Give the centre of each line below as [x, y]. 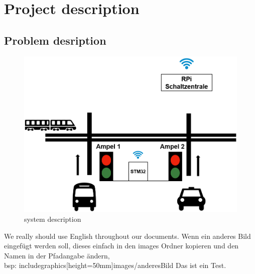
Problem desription [55, 40]
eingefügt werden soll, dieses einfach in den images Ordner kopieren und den [121, 246]
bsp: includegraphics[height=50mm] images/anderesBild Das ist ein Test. [115, 265]
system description [53, 219]
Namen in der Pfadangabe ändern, [57, 255]
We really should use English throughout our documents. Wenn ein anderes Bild [127, 236]
